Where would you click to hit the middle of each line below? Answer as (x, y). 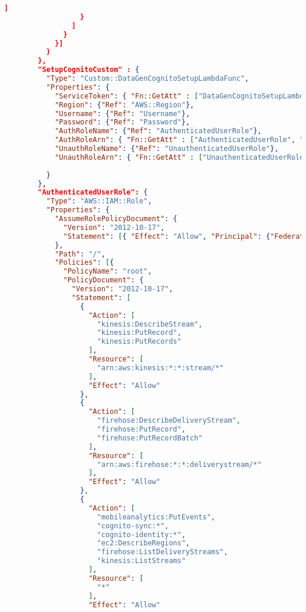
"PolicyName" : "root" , (108, 272)
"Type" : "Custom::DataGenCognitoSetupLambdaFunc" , (148, 78)
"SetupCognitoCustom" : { (89, 70)
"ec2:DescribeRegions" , (144, 543)
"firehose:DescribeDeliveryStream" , (169, 421)
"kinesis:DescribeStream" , (150, 324)
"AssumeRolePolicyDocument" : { (116, 219)
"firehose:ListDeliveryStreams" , (162, 552)
